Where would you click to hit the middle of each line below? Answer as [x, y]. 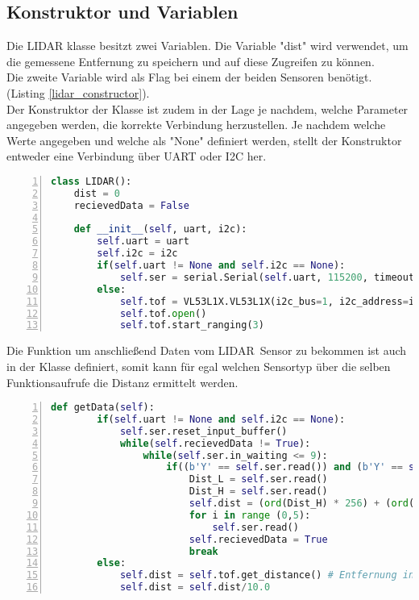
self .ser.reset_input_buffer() [203, 431]
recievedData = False [131, 205]
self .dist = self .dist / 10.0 [195, 587]
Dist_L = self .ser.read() [258, 479]
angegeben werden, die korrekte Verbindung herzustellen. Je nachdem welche [196, 125]
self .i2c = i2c [137, 254]
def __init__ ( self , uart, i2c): [160, 229]
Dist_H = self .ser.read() [258, 492]
